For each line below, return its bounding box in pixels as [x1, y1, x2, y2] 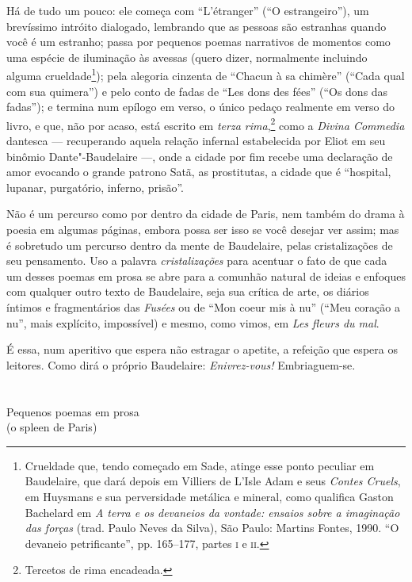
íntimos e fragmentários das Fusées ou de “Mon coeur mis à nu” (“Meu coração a [6, 299, 400, 315]
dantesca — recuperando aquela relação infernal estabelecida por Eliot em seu [6, 132, 386, 149]
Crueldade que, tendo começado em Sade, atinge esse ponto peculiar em [25, 457, 375, 473]
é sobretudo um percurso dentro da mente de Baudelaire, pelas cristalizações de [6, 236, 393, 253]
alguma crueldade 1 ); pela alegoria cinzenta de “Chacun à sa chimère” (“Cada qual [6, 65, 405, 84]
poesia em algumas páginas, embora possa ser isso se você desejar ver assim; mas [6, 221, 399, 238]
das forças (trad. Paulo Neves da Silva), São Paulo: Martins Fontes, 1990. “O [25, 519, 399, 536]
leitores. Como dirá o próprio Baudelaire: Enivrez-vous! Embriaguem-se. [6, 356, 356, 373]
